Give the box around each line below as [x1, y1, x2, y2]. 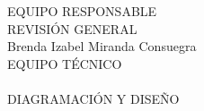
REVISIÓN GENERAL [7, 19, 137, 38]
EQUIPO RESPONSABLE [7, 2, 157, 20]
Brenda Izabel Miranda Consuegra [7, 37, 197, 55]
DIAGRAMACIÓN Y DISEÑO [7, 89, 180, 107]
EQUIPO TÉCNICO [7, 54, 122, 73]
